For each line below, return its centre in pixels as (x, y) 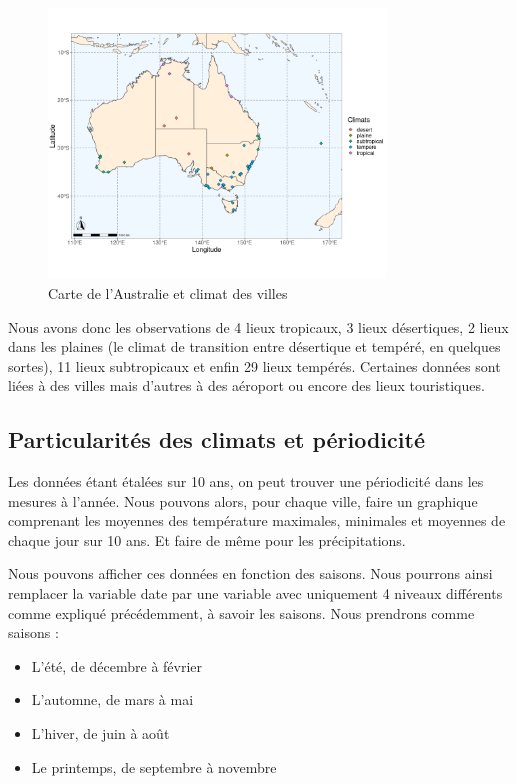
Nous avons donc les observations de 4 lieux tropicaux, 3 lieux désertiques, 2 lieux (258, 326)
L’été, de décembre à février (117, 665)
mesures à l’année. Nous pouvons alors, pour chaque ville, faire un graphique (243, 500)
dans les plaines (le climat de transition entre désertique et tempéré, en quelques (254, 346)
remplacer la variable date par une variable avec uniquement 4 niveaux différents (255, 593)
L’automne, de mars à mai (112, 699)
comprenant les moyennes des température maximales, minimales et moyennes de (257, 520)
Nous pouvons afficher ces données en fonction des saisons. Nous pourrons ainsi (250, 573)
